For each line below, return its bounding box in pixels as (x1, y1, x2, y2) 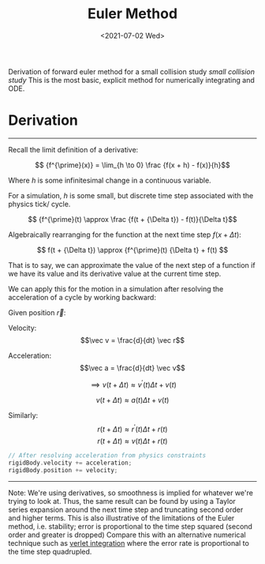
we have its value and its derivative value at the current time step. (8, 269, 222, 278)
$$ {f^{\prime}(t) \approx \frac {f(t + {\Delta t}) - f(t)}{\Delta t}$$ (27, 214, 238, 224)
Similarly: (8, 410, 39, 419)
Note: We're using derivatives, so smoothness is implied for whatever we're (8, 487, 254, 498)
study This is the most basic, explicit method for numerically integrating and (8, 75, 255, 85)
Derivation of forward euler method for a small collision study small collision (8, 66, 255, 76)
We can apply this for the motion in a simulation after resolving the (8, 284, 224, 293)
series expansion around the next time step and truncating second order (8, 505, 244, 514)
